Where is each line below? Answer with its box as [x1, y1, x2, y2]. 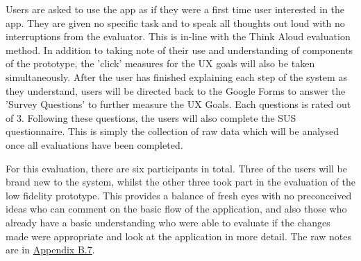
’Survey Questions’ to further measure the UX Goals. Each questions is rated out [6, 97, 351, 111]
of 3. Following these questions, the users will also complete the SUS [6, 110, 296, 125]
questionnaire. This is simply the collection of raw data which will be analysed [6, 124, 339, 138]
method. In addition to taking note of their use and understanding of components [6, 42, 353, 57]
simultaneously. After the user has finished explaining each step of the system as [6, 69, 347, 84]
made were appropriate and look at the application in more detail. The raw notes [6, 228, 352, 243]
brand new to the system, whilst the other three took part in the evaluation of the [6, 174, 355, 189]
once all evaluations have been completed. [6, 137, 183, 152]
